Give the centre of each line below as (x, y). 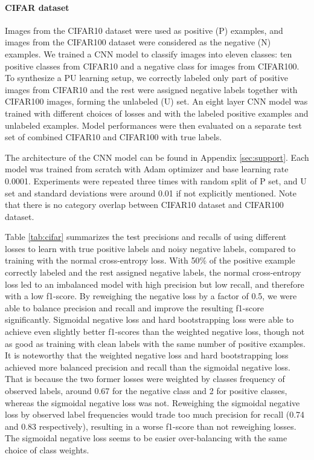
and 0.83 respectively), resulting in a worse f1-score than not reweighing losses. (151, 426)
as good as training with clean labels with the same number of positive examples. (155, 343)
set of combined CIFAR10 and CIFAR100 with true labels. (114, 137)
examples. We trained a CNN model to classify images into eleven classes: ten (149, 53)
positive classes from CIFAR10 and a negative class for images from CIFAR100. (152, 66)
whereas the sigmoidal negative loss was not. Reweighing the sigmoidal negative (152, 402)
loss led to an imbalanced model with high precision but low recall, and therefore (155, 284)
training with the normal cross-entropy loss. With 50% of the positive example (150, 260)
